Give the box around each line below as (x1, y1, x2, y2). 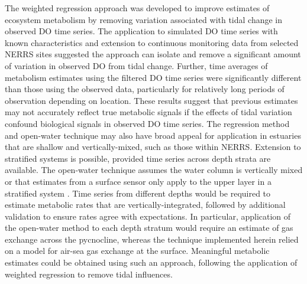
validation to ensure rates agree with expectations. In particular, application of (5, 210, 291, 222)
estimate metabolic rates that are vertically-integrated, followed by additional (5, 198, 286, 211)
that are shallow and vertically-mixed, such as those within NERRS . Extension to (5, 141, 301, 153)
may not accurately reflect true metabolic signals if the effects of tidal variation (5, 106, 292, 118)
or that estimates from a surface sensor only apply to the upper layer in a (5, 175, 272, 187)
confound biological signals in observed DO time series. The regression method (5, 117, 290, 129)
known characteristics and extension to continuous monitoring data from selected (5, 36, 299, 48)
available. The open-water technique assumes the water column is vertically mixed (5, 164, 303, 176)
